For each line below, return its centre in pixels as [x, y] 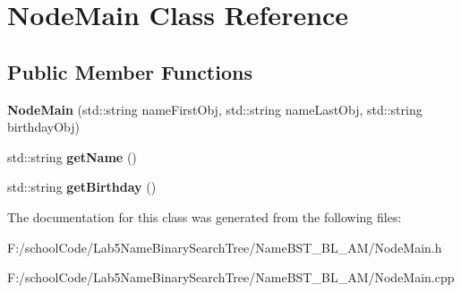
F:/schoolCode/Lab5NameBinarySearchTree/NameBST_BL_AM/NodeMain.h [225, 247]
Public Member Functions [130, 71]
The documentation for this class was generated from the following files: [205, 216]
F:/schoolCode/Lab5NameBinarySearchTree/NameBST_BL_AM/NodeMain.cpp [231, 277]
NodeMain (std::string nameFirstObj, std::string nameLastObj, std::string [215, 109]
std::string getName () [72, 156]
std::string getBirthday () [82, 187]
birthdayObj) [43, 127]
